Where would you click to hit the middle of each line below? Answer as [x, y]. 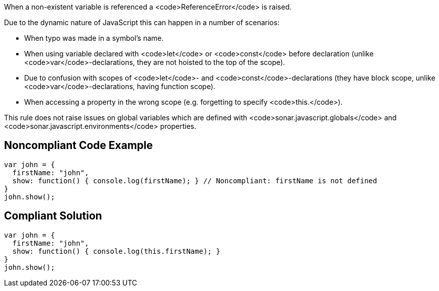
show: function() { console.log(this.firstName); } [116, 251]
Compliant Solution [53, 216]
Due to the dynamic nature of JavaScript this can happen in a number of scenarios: [142, 22]
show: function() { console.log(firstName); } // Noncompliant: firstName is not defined [195, 180]
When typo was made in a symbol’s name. [94, 38]
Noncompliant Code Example [78, 146]
